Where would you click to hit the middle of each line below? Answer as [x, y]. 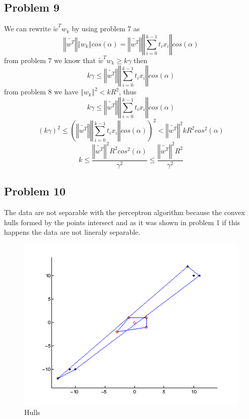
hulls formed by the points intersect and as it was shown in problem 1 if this [122, 222]
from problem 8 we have [41, 92]
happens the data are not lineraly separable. [72, 232]
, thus [128, 92]
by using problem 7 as [106, 29]
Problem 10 [35, 191]
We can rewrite [27, 29]
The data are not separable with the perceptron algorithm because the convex [125, 212]
